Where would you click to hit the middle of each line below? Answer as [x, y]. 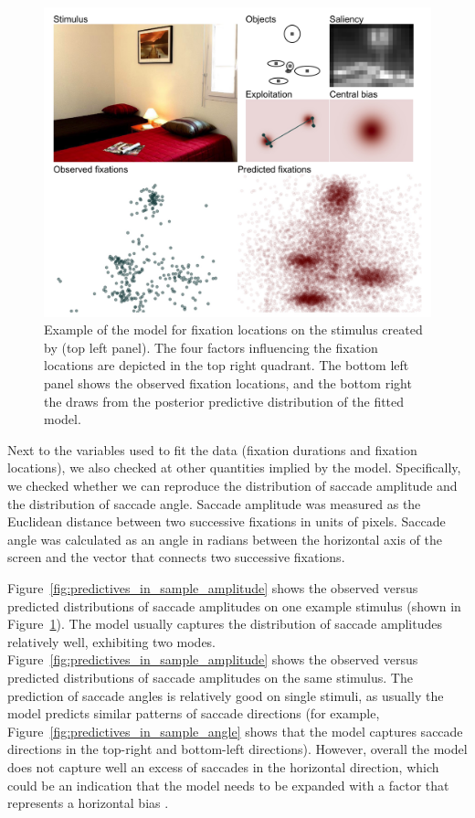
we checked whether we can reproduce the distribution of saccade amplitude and [232, 486]
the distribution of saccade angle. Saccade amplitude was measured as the [214, 503]
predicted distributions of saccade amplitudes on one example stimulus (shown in [234, 606]
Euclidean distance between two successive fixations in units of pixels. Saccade [227, 521]
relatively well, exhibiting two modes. [112, 641]
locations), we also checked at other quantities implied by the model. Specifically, [234, 467]
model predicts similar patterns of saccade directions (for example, [194, 713]
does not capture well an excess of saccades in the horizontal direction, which [223, 766]
